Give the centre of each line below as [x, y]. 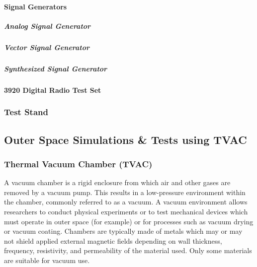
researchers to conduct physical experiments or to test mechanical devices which [126, 211]
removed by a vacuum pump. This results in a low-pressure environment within [125, 192]
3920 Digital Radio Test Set [53, 90]
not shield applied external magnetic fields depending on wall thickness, [113, 240]
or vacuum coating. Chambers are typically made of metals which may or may [123, 231]
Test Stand [26, 112]
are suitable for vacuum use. [47, 260]
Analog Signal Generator [47, 26]
